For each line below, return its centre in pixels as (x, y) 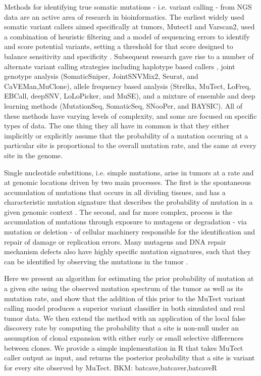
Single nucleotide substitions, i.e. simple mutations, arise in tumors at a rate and (129, 172)
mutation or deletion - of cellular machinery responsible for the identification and (129, 232)
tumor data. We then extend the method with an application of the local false (125, 318)
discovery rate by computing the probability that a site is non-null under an (122, 328)
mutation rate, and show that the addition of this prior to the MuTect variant (125, 298)
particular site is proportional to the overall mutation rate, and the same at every (130, 145)
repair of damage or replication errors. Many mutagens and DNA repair (115, 241)
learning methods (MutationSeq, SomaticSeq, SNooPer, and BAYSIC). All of (123, 105)
